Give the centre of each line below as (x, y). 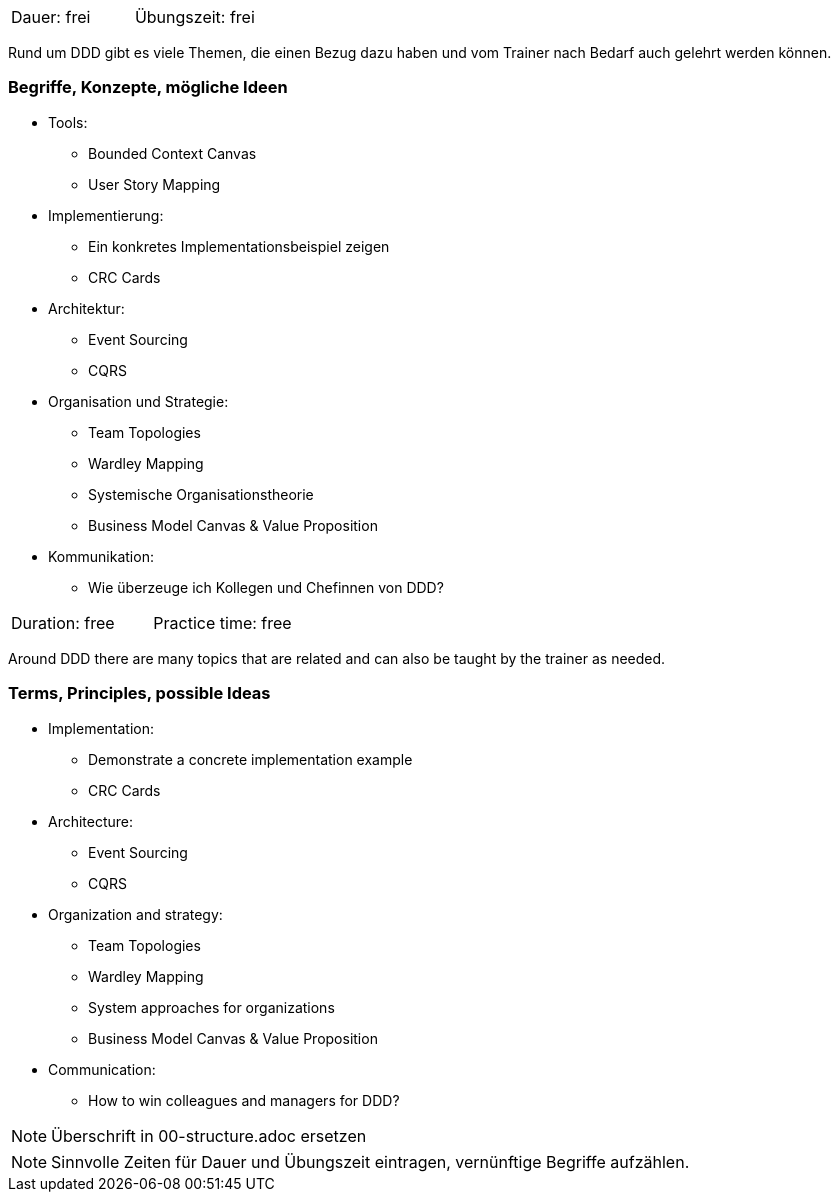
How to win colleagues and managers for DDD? (244, 1100)
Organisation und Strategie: (138, 401)
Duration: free (63, 622)
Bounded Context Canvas (172, 153)
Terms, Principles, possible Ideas (139, 693)
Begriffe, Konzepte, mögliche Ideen (148, 87)
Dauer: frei (51, 17)
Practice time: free (222, 622)
